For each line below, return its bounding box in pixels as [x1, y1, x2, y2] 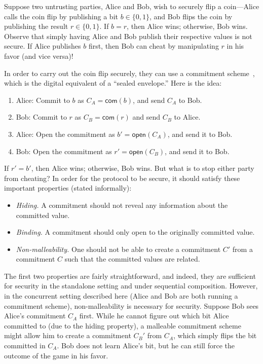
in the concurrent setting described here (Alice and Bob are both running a [4, 290, 238, 301]
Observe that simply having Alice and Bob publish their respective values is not [4, 30, 252, 41]
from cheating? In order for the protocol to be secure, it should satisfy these [4, 172, 240, 183]
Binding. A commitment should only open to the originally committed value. [16, 227, 255, 237]
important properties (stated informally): [4, 183, 132, 193]
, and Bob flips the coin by [149, 11, 233, 21]
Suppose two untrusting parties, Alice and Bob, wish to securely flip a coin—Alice [4, 1, 259, 11]
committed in [4, 340, 46, 351]
